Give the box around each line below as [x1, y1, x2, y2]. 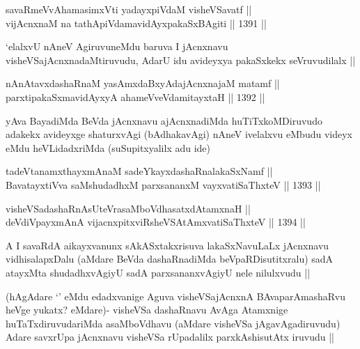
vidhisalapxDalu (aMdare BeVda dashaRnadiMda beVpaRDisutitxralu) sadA [6, 251, 334, 266]
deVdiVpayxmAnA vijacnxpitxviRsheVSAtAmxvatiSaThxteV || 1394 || [6, 215, 306, 229]
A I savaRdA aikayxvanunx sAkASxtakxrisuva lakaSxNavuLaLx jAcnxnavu [6, 238, 329, 252]
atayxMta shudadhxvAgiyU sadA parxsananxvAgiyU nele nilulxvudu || [6, 265, 311, 279]
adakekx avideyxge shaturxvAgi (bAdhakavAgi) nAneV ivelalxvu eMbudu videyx [6, 127, 352, 141]
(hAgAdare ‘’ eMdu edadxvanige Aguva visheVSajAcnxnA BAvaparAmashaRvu [6, 288, 345, 303]
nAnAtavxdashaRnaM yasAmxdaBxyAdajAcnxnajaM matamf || [6, 76, 280, 91]
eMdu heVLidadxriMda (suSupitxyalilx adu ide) [6, 140, 211, 155]
